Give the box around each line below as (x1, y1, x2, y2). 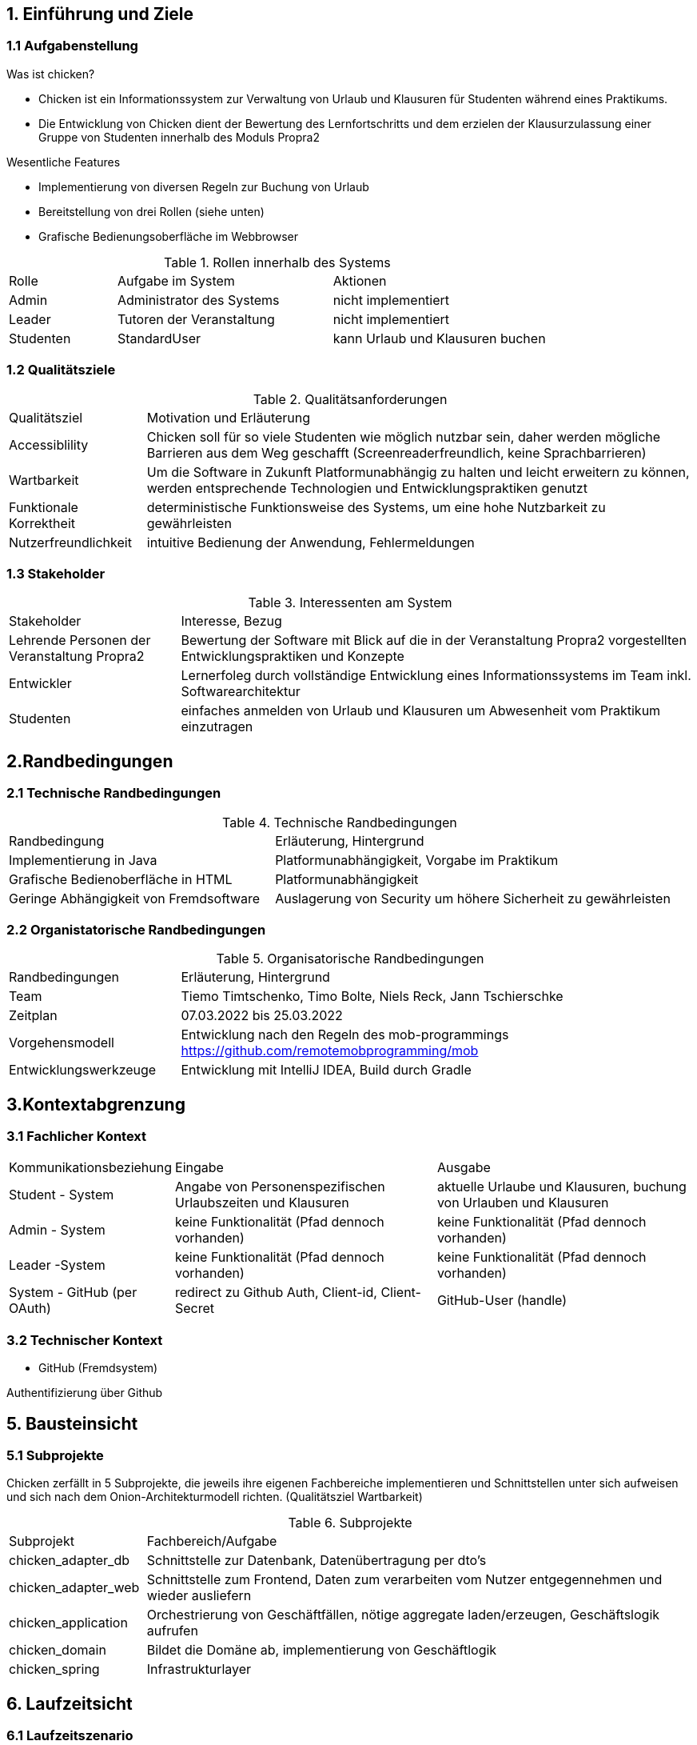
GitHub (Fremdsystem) (38, 1361, 158, 1375)
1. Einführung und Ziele (6, 4, 194, 24)
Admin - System (9, 1222, 106, 1239)
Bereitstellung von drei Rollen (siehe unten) (38, 204, 265, 218)
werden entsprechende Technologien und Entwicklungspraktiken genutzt (146, 479, 587, 496)
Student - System (9, 1187, 114, 1203)
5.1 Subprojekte (6, 1447, 104, 1464)
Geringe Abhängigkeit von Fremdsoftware (9, 890, 261, 907)
